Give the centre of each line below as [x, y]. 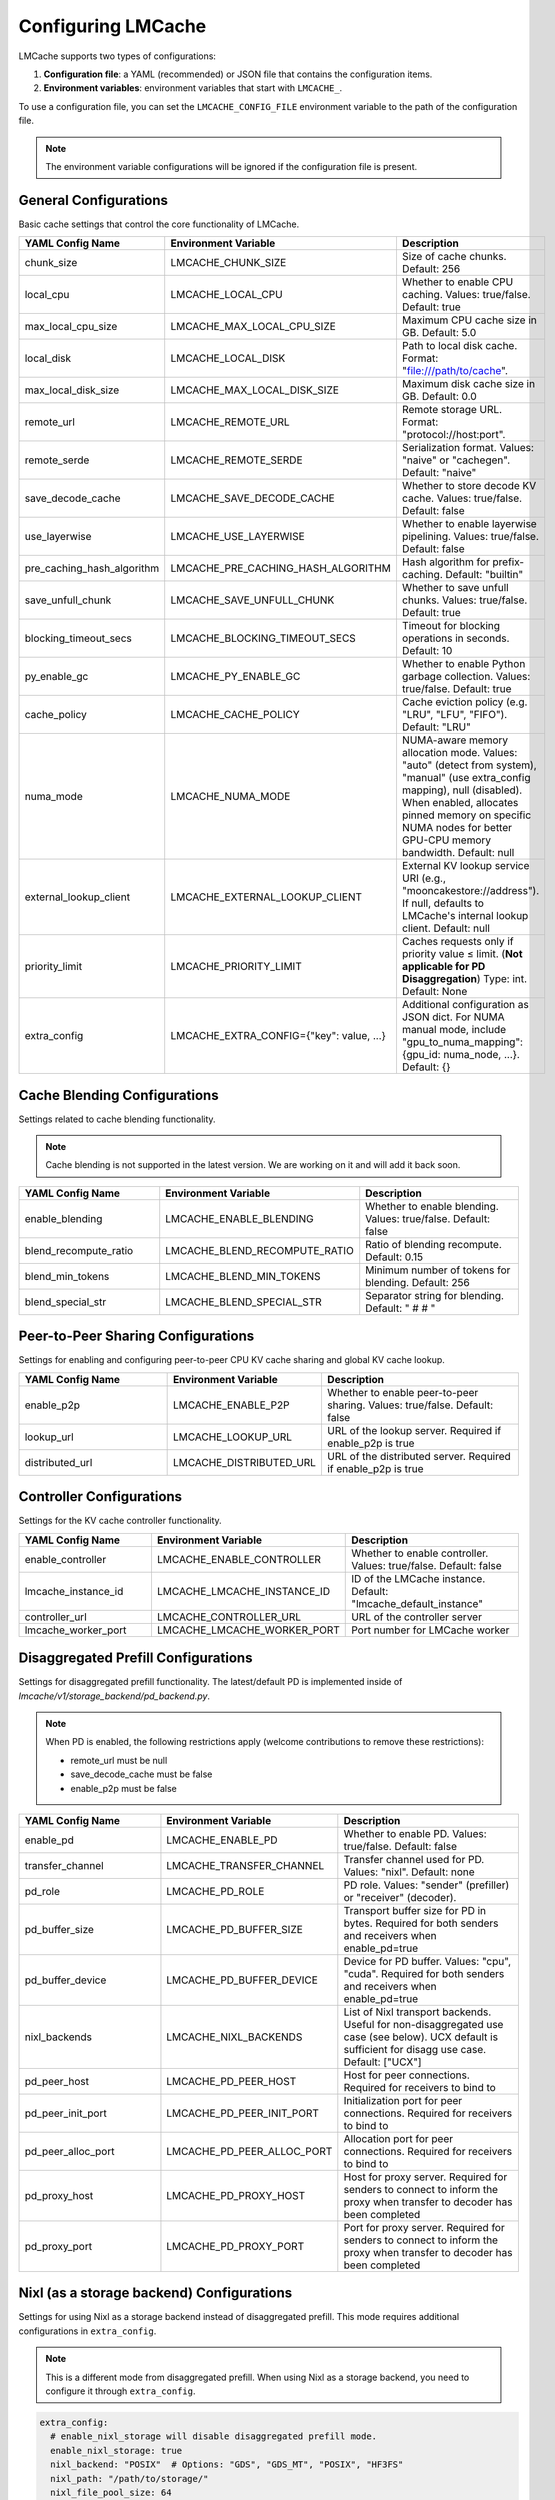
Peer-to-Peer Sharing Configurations [136, 1336]
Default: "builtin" [484, 575]
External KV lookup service [465, 866]
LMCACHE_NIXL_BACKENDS [234, 2037]
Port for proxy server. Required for [424, 2227]
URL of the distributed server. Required [419, 1456]
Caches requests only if [457, 942]
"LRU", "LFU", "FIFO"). [454, 715]
